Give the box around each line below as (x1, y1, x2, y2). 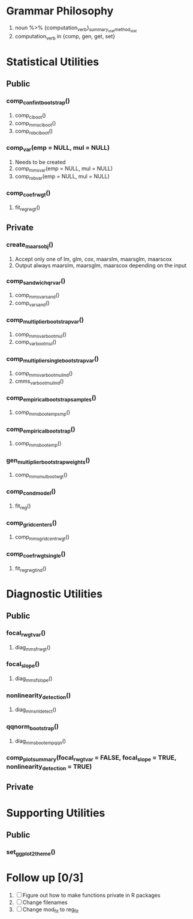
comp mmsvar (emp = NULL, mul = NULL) (14, 165, 113, 173)
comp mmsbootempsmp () (14, 409, 71, 417)
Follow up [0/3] (6, 871, 84, 885)
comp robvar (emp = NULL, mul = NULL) (14, 173, 110, 181)
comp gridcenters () (6, 518, 57, 528)
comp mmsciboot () (14, 119, 56, 128)
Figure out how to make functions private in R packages (22, 891, 161, 899)
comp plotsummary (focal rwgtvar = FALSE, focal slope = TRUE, (6, 754, 177, 763)
